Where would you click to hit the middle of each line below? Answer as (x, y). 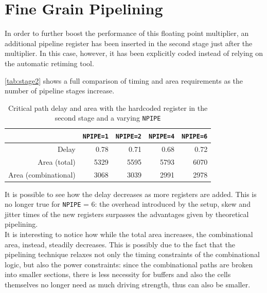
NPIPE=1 (95, 136)
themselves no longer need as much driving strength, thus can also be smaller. (128, 285)
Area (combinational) (42, 174)
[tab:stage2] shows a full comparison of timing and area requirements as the (124, 80)
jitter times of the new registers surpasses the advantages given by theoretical (127, 214)
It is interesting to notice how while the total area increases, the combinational (129, 234)
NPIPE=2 (128, 136)
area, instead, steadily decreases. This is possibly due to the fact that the (120, 244)
